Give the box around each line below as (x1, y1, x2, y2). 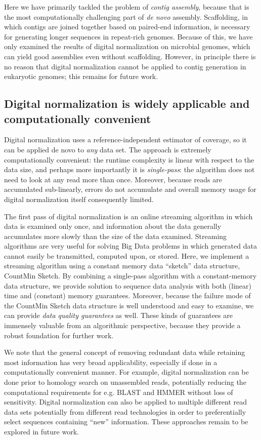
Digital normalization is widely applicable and (4, 96, 250, 111)
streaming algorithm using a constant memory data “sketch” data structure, (4, 260, 240, 271)
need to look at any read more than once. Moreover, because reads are (4, 174, 222, 184)
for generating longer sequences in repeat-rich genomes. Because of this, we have (4, 31, 253, 42)
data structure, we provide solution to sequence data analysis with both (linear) (4, 280, 252, 291)
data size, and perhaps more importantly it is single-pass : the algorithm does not (4, 164, 255, 175)
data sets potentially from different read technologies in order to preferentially (4, 406, 246, 417)
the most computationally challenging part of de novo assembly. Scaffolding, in (4, 11, 248, 22)
